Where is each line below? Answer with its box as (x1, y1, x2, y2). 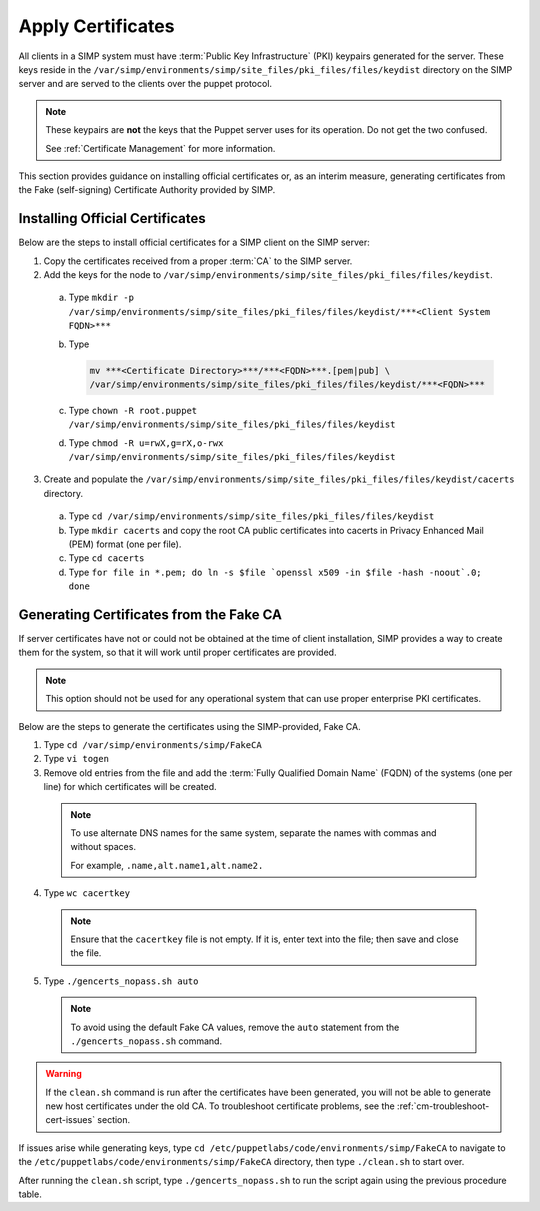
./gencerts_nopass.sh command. (70, 1035, 223, 1047)
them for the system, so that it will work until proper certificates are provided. (18, 646, 337, 659)
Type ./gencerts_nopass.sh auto (43, 975, 199, 987)
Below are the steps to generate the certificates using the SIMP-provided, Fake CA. (18, 720, 361, 732)
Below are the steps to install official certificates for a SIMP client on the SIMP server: (18, 236, 370, 249)
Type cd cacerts (68, 552, 145, 564)
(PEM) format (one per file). (68, 538, 182, 550)
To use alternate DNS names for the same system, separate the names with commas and (70, 827, 437, 839)
